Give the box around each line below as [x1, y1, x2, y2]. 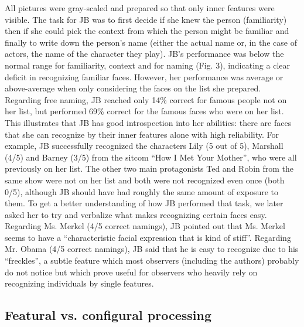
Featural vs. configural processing [5, 306, 212, 324]
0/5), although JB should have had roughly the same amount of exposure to [5, 185, 278, 197]
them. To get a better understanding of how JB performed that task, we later [5, 197, 283, 209]
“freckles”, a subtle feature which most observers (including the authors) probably [5, 254, 299, 267]
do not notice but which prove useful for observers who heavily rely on [5, 265, 258, 278]
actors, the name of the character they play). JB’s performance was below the [5, 47, 284, 60]
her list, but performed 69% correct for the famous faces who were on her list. [5, 105, 284, 117]
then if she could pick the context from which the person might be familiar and [5, 25, 289, 37]
